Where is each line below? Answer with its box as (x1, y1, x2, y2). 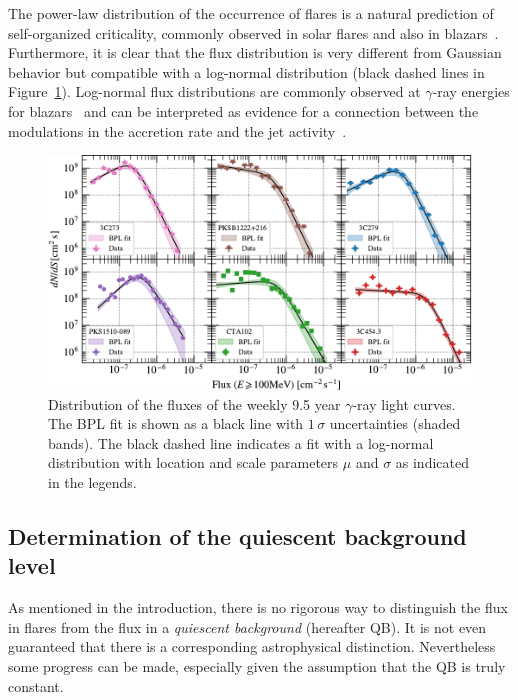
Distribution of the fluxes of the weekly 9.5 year (48, 393, 341, 414)
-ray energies (432, 81, 510, 102)
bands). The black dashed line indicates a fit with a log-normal (48, 432, 434, 453)
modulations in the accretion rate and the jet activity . (8, 120, 347, 141)
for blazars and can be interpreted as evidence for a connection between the (8, 100, 479, 121)
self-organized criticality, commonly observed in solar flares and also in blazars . (8, 22, 499, 43)
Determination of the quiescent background (8, 520, 467, 551)
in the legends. (48, 472, 137, 492)
